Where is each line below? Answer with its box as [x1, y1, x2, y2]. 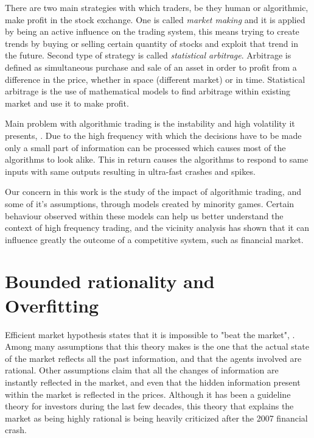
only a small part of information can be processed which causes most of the [5, 141, 286, 154]
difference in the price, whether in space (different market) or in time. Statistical [5, 72, 305, 85]
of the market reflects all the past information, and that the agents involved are [5, 351, 302, 364]
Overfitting [5, 292, 99, 317]
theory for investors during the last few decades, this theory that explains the [5, 400, 294, 412]
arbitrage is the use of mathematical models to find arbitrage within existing [5, 85, 291, 97]
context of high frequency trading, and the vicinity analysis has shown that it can [5, 221, 310, 234]
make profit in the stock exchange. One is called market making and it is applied [5, 13, 305, 26]
